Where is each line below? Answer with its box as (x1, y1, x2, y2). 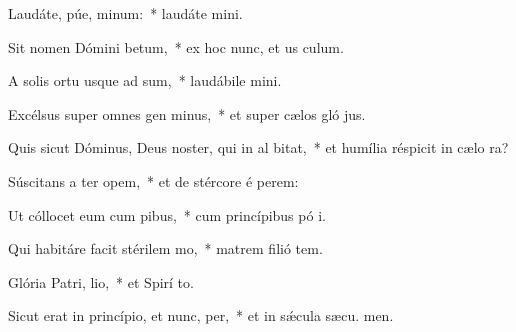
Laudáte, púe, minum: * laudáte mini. (8, 3, 243, 23)
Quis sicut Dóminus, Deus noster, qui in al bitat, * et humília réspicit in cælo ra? (8, 137, 509, 158)
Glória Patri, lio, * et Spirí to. (8, 271, 194, 292)
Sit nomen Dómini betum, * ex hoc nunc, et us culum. (8, 36, 344, 57)
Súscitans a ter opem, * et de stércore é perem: (8, 170, 299, 191)
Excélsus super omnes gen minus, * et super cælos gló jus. (8, 103, 366, 124)
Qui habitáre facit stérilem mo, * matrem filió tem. (8, 238, 323, 259)
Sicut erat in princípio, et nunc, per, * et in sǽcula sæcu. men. (8, 305, 394, 326)
